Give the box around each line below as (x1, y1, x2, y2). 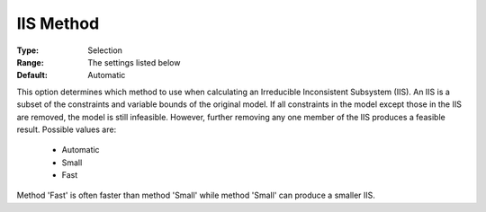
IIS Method (16, 13, 100, 33)
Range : (16, 57, 44, 67)
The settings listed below (87, 57, 181, 67)
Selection (87, 45, 123, 56)
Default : (16, 70, 49, 81)
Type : (16, 45, 40, 56)
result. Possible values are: (16, 124, 117, 135)
